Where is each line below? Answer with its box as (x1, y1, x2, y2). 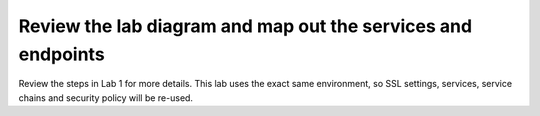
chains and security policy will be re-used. (18, 91, 194, 104)
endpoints (18, 43, 105, 65)
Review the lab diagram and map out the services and (18, 15, 473, 37)
